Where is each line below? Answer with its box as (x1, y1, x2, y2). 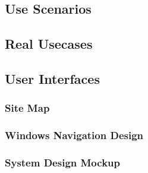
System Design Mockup (5, 155, 120, 169)
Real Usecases (5, 34, 93, 52)
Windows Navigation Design (5, 127, 144, 142)
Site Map (5, 100, 50, 115)
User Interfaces (5, 69, 100, 87)
